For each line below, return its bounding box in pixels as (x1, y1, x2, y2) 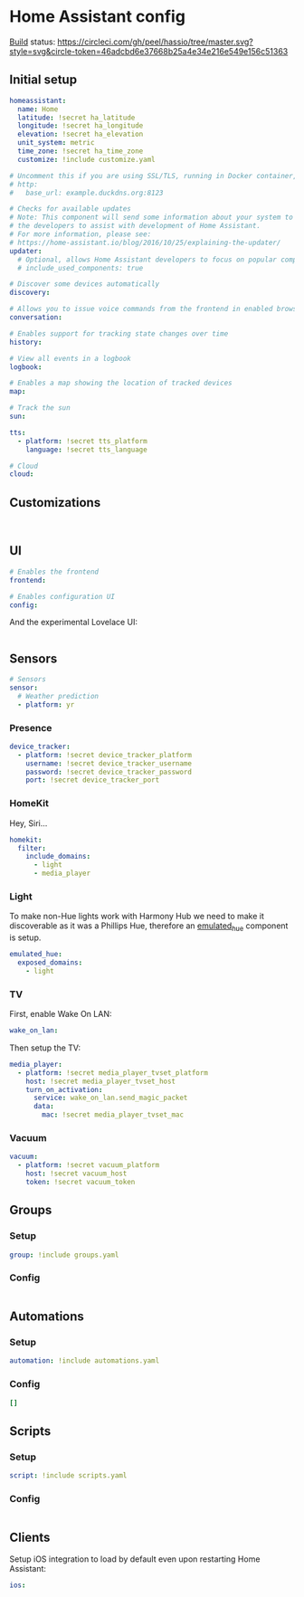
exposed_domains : (17, 958, 83, 967)
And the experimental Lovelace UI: (9, 617, 138, 628)
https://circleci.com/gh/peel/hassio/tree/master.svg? (57, 36, 253, 47)
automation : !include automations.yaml (9, 1356, 160, 1365)
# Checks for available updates (9, 204, 131, 214)
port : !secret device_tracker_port (25, 775, 160, 784)
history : (9, 337, 43, 347)
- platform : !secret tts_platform (17, 436, 147, 445)
